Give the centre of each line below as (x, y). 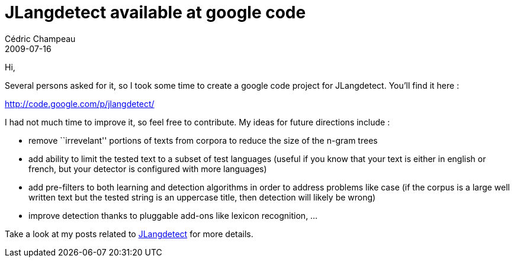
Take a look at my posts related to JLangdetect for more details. (129, 234)
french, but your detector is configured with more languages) (148, 169)
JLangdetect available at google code (155, 12)
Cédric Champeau (40, 38)
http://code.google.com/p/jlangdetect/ (80, 103)
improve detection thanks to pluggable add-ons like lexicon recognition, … (173, 215)
